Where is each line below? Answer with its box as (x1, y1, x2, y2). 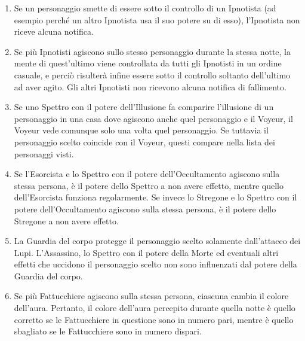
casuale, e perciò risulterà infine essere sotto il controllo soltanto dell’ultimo (14, 68, 291, 81)
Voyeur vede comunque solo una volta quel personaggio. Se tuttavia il (14, 124, 269, 136)
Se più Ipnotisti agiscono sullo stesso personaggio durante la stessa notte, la (14, 45, 291, 57)
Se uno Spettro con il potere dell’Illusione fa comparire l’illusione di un (14, 101, 274, 113)
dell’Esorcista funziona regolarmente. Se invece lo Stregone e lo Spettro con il (14, 191, 297, 203)
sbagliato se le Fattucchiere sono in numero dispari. (14, 325, 202, 337)
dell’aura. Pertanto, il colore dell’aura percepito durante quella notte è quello (14, 302, 295, 314)
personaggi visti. (14, 147, 74, 160)
